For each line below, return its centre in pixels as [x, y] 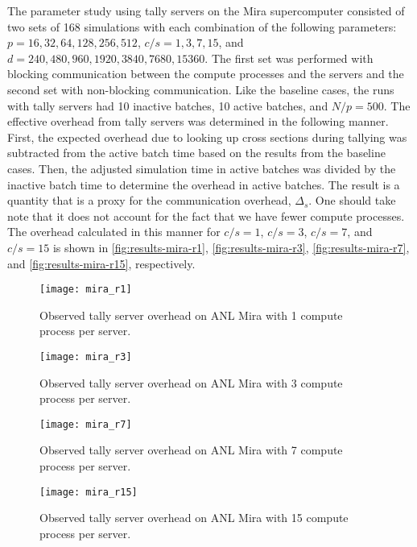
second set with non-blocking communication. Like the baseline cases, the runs [201, 89]
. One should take [352, 200]
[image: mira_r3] [86, 356]
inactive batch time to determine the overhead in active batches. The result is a [204, 184]
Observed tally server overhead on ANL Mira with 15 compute [194, 518]
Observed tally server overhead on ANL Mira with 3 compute [191, 382]
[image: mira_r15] [89, 492]
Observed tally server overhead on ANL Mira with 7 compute [191, 450]
